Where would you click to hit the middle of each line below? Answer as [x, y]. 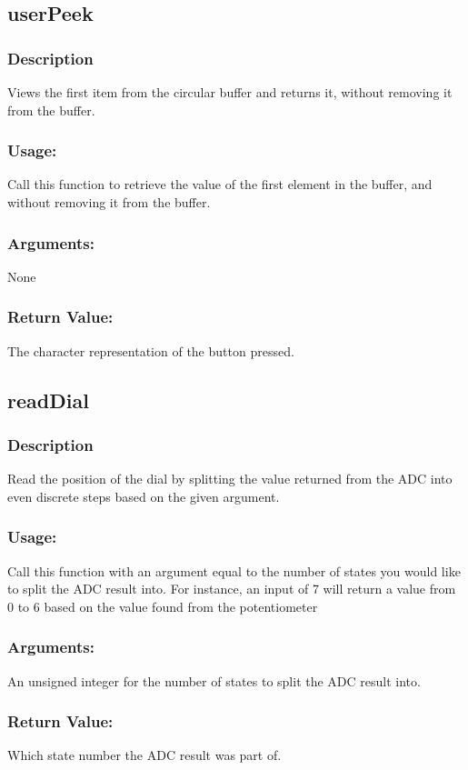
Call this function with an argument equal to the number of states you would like [234, 570]
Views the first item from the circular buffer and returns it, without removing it [230, 92]
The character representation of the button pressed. [151, 350]
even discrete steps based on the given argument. [144, 496]
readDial [48, 400]
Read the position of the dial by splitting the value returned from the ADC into [230, 479]
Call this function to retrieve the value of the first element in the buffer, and [220, 184]
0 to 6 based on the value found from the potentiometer [163, 606]
